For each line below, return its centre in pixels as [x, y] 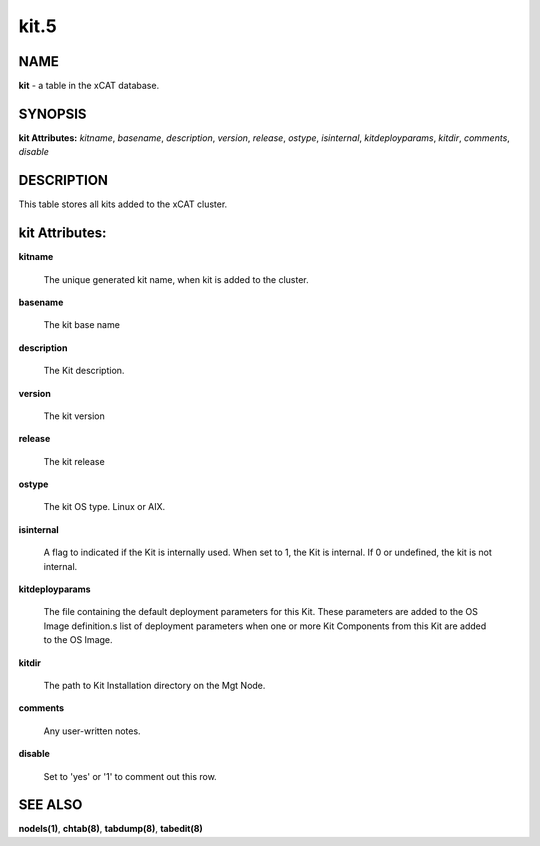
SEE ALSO [50, 805]
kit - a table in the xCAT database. [89, 86]
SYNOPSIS [52, 113]
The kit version [74, 416]
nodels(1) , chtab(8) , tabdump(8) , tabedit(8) [111, 829]
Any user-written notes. [92, 731]
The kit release [74, 461]
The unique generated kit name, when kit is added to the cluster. [176, 279]
